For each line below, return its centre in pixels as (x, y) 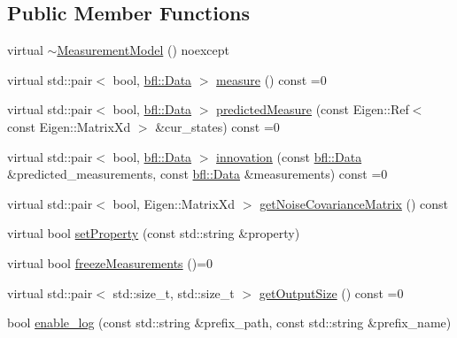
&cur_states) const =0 (217, 126)
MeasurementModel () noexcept (143, 50)
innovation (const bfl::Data (289, 156)
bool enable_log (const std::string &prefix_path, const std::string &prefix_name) (229, 323)
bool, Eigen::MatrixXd (174, 203)
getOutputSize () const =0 (331, 292)
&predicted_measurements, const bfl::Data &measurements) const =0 (198, 174)
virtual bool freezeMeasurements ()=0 (110, 262)
